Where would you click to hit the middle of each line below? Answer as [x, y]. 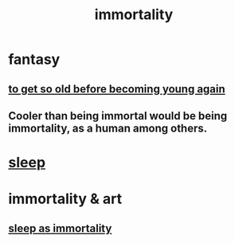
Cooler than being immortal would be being [118, 116]
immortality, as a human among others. [108, 128]
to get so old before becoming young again [117, 89]
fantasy [34, 59]
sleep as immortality [60, 228]
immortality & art [65, 199]
